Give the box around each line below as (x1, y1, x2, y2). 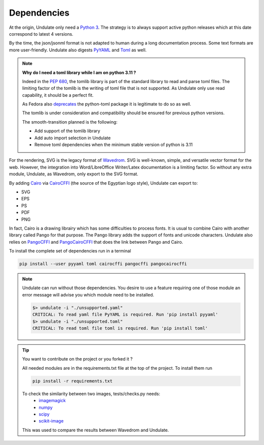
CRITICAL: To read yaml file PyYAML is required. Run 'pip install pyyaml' (32, 312, 219, 318)
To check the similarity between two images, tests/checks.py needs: (22, 391, 160, 397)
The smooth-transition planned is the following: (22, 119, 118, 125)
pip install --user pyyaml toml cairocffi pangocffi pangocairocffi (19, 261, 187, 267)
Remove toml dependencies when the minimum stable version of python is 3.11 (34, 142, 193, 148)
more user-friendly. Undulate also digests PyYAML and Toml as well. (9, 47, 147, 53)
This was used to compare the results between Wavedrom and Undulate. (22, 427, 169, 433)
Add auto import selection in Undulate (34, 135, 111, 141)
